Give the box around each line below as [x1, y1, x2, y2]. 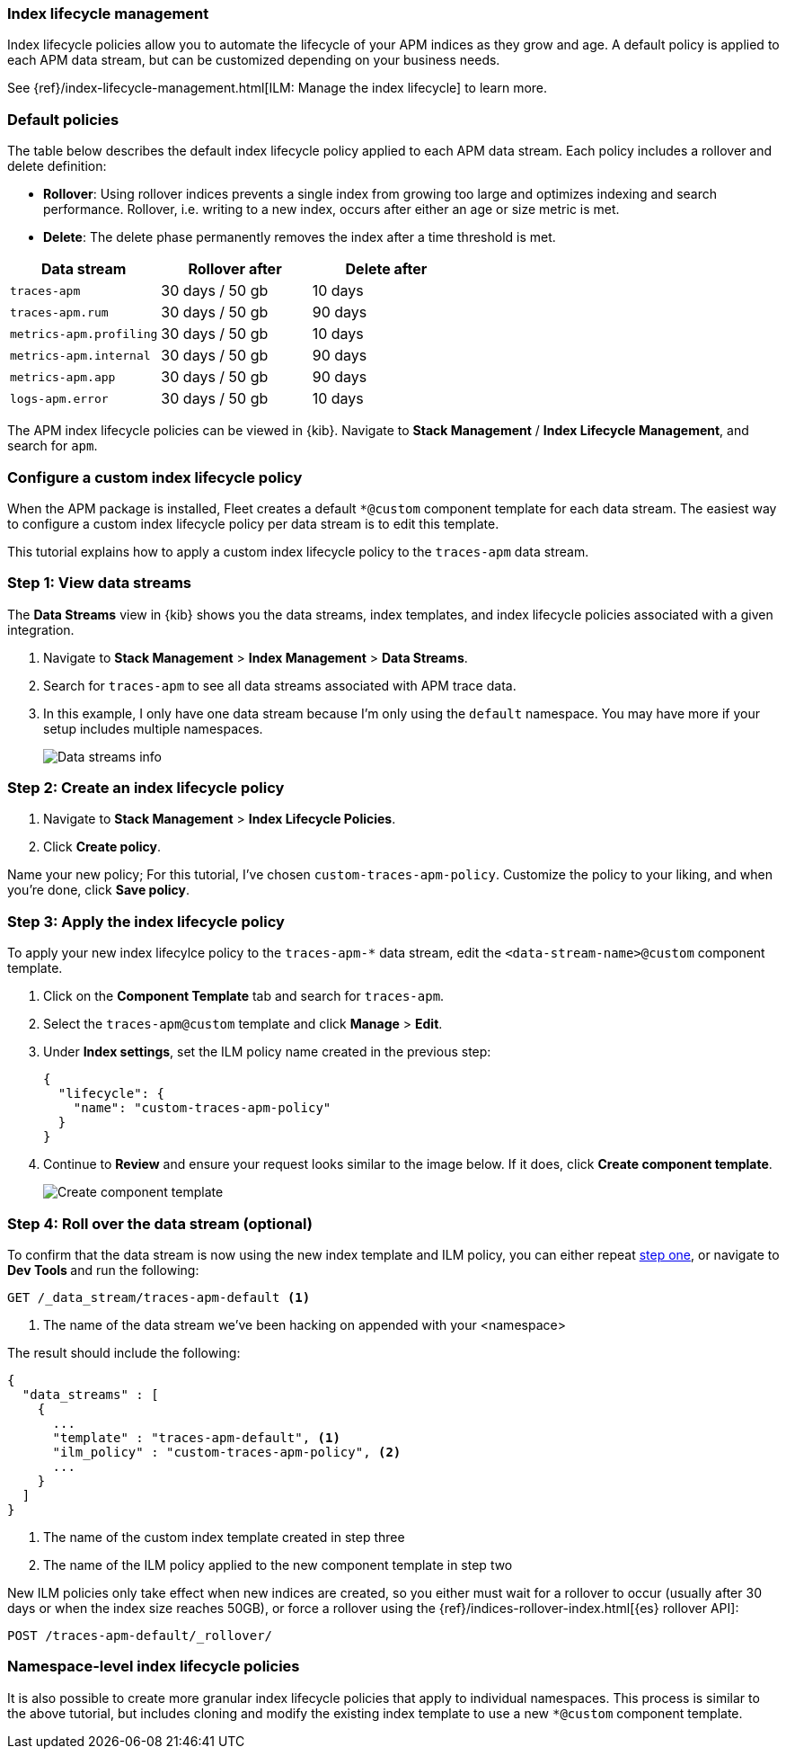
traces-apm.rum [10, 305, 109, 319]
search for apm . [7, 438, 98, 454]
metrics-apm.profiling [10, 326, 158, 341]
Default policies [7, 110, 119, 129]
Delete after [345, 260, 428, 279]
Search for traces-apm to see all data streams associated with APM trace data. [43, 677, 517, 693]
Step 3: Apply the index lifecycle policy [7, 912, 285, 931]
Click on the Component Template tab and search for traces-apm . [43, 988, 445, 1004]
